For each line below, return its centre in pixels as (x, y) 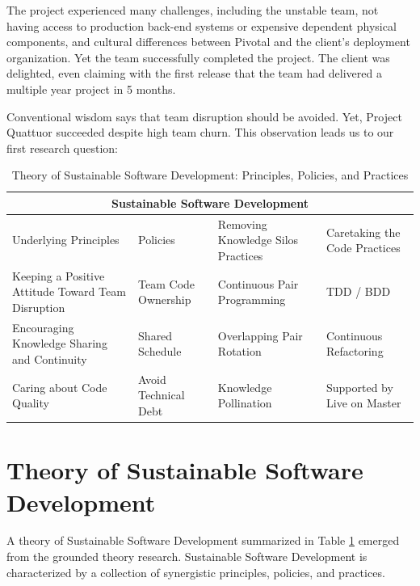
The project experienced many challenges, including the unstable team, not (193, 10)
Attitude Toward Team (69, 291)
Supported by (360, 387)
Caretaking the (363, 232)
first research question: (63, 148)
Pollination (245, 403)
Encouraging (43, 327)
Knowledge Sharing (60, 343)
